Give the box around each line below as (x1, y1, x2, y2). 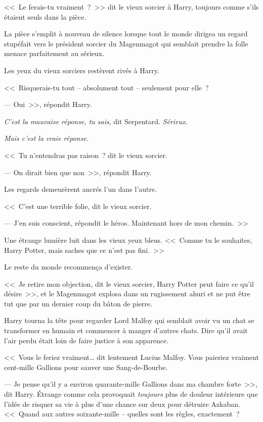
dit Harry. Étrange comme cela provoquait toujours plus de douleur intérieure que (4, 389, 258, 399)
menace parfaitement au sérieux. (4, 48, 105, 59)
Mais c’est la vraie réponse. (4, 133, 89, 143)
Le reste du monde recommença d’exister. (4, 261, 133, 272)
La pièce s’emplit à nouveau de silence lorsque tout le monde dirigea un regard (4, 28, 248, 39)
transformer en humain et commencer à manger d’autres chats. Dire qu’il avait (4, 325, 248, 336)
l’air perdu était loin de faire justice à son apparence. (4, 335, 169, 345)
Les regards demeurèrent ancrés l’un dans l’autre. (4, 184, 157, 194)
